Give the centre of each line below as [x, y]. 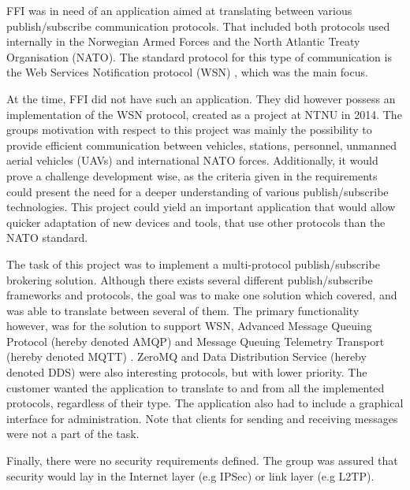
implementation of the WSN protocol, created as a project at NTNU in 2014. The [204, 114]
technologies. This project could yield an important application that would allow [201, 207]
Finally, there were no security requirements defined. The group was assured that [202, 460]
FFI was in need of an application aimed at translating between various [179, 10]
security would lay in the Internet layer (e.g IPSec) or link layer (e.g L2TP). [190, 475]
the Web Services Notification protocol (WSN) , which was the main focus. [187, 72]
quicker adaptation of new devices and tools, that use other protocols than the [196, 222]
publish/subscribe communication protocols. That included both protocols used [198, 26]
